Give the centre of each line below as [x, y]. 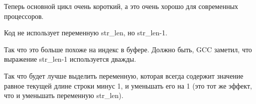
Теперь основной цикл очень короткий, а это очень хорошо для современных [121, 6]
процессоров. [24, 16]
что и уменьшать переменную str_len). [64, 95]
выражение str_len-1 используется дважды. [70, 59]
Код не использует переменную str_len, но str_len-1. [86, 33]
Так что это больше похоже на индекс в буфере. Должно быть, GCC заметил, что [128, 49]
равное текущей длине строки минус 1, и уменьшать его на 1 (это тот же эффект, [128, 85]
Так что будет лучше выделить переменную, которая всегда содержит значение [124, 75]
